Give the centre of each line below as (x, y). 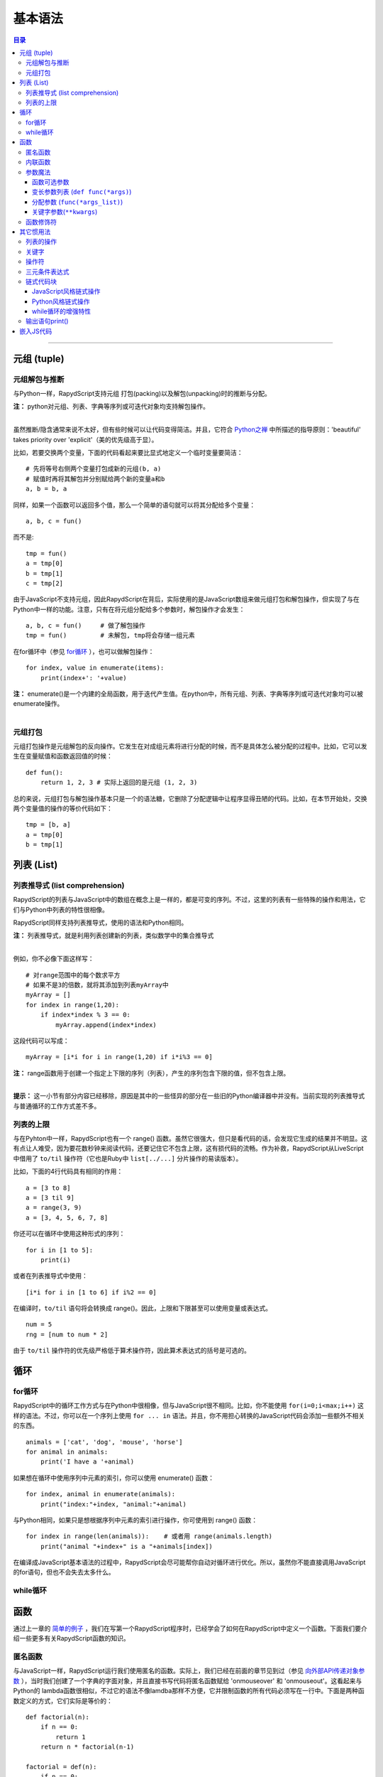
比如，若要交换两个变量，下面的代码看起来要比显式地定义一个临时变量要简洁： (128, 452)
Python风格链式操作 (61, 301)
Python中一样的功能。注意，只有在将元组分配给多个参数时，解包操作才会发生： (129, 609)
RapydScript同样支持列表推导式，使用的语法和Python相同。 (100, 923)
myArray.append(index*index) (106, 1025)
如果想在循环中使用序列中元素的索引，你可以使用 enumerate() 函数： (113, 1478)
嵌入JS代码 (36, 331)
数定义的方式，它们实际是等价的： (63, 1701)
